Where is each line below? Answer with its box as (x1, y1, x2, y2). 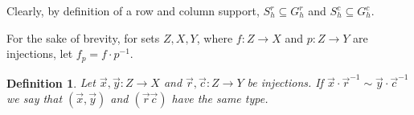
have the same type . (171, 89, 268, 106)
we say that (6, 89, 63, 106)
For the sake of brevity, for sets (6, 29, 160, 46)
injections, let (6, 45, 73, 62)
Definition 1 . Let (6, 74, 96, 91)
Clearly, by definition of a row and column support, (6, 2, 260, 18)
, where (196, 29, 233, 46)
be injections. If (247, 74, 324, 91)
